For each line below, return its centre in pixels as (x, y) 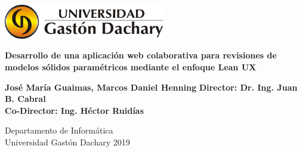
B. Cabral (25, 99)
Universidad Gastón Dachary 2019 (67, 142)
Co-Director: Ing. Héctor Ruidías (74, 110)
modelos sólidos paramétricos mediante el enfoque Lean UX (131, 67)
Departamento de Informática (59, 130)
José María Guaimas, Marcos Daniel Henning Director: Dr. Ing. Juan (151, 87)
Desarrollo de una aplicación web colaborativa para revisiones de (141, 55)
